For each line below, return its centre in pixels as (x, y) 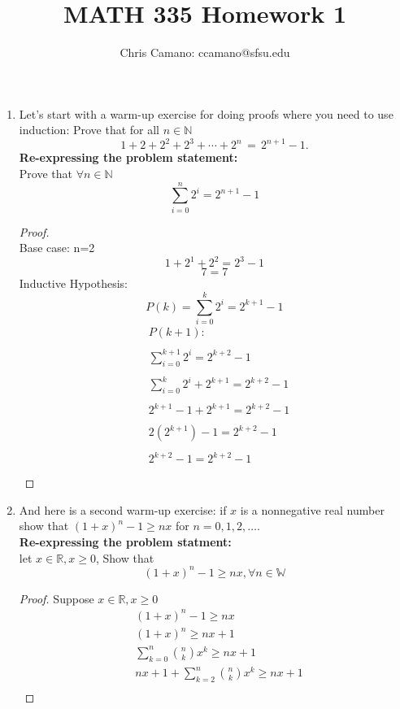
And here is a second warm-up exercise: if (123, 509)
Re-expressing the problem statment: (125, 541)
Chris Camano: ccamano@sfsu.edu (205, 52)
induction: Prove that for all (89, 130)
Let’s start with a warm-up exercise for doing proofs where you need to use (206, 113)
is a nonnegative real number (312, 509)
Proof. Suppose (57, 598)
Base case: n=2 (57, 248)
